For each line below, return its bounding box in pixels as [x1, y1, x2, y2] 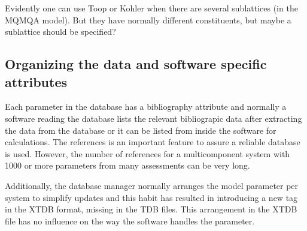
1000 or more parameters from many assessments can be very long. [5, 159, 250, 172]
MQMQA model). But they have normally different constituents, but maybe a [5, 13, 291, 26]
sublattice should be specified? [5, 25, 116, 38]
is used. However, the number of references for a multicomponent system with [5, 147, 290, 160]
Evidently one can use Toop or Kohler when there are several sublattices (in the [5, 2, 298, 14]
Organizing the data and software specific [5, 55, 267, 73]
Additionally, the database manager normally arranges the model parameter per [5, 179, 299, 191]
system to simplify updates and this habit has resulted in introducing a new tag [5, 191, 298, 203]
